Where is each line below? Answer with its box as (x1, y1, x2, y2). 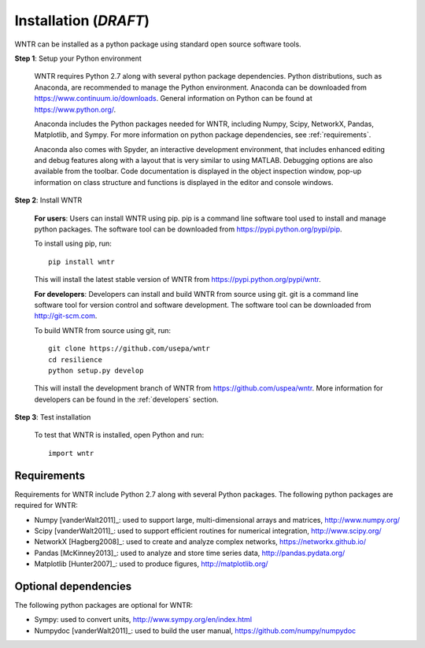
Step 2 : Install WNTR (14, 195, 83, 205)
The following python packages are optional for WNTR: (14, 601, 193, 610)
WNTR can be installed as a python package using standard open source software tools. (14, 39, 302, 49)
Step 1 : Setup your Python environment (14, 54, 142, 63)
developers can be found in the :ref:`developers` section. (34, 394, 220, 404)
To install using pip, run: (34, 239, 112, 248)
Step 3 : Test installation (14, 413, 91, 422)
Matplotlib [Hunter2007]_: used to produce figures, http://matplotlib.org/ (34, 559, 268, 568)
